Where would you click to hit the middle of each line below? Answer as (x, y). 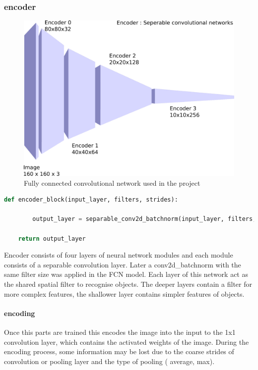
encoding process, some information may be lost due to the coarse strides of (119, 351)
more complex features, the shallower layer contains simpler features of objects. (124, 293)
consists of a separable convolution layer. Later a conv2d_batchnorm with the (123, 264)
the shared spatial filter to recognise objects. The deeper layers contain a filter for (128, 284)
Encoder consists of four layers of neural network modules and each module (119, 255)
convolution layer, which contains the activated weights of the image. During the (127, 342)
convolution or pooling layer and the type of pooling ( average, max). (109, 361)
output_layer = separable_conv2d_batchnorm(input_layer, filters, (144, 219)
